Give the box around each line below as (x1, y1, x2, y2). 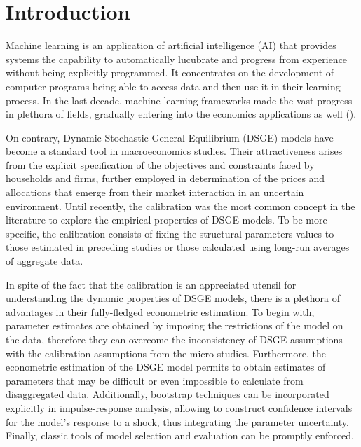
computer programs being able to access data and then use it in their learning (6, 78, 341, 93)
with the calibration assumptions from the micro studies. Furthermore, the (6, 345, 327, 360)
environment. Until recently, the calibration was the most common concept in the (6, 198, 355, 213)
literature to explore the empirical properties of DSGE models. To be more (6, 212, 327, 227)
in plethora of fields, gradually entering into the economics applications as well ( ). (6, 106, 357, 121)
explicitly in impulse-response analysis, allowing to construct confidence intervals (6, 400, 353, 415)
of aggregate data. (6, 254, 83, 268)
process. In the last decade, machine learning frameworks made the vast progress (6, 92, 353, 107)
